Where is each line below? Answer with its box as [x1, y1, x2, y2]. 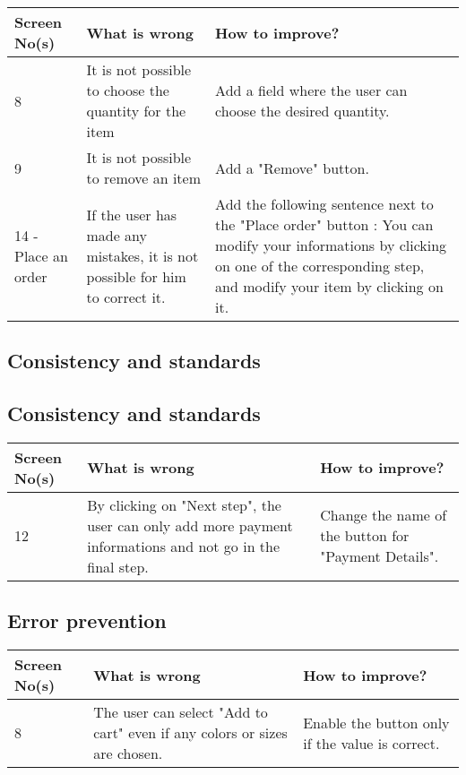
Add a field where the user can [215, 80, 408, 100]
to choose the [86, 80, 169, 100]
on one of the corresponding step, [215, 255, 425, 276]
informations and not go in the [87, 535, 280, 556]
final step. [87, 555, 149, 577]
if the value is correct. [303, 732, 440, 753]
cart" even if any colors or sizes [93, 722, 288, 744]
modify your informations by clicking [215, 235, 447, 255]
